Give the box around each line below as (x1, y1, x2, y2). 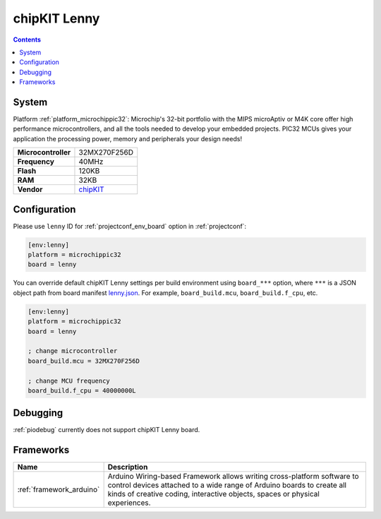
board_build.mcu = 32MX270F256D (28, 357, 140, 365)
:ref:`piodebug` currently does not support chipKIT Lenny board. (13, 426, 200, 434)
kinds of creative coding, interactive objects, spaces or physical (107, 489, 320, 499)
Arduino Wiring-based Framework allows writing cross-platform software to (107, 472, 359, 482)
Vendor (17, 184, 43, 194)
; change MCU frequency (28, 376, 111, 385)
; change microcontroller (28, 347, 118, 355)
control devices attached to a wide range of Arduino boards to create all (107, 480, 347, 490)
